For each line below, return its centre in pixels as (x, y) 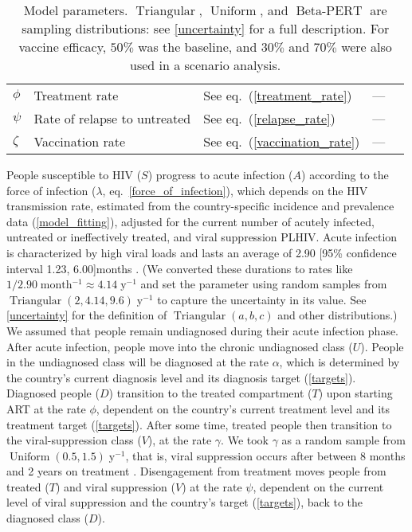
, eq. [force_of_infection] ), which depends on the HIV (235, 190)
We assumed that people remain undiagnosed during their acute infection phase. (203, 330)
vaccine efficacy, (63, 47)
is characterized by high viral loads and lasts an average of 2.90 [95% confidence (202, 252)
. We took (245, 440)
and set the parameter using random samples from (264, 284)
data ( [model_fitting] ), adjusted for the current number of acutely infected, (190, 221)
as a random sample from (343, 440)
